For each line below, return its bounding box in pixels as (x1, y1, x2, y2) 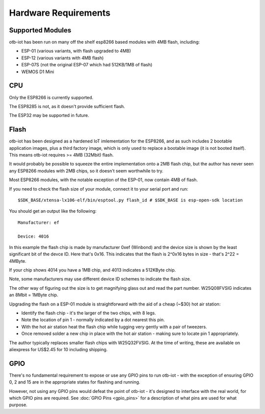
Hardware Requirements (9, 7, 110, 18)
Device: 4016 (18, 233, 49, 239)
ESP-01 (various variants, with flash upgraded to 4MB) (21, 48, 131, 54)
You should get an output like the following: (9, 208, 97, 214)
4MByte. (9, 258, 26, 264)
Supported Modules (9, 26, 72, 34)
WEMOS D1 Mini (21, 69, 54, 75)
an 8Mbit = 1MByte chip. (9, 292, 58, 298)
